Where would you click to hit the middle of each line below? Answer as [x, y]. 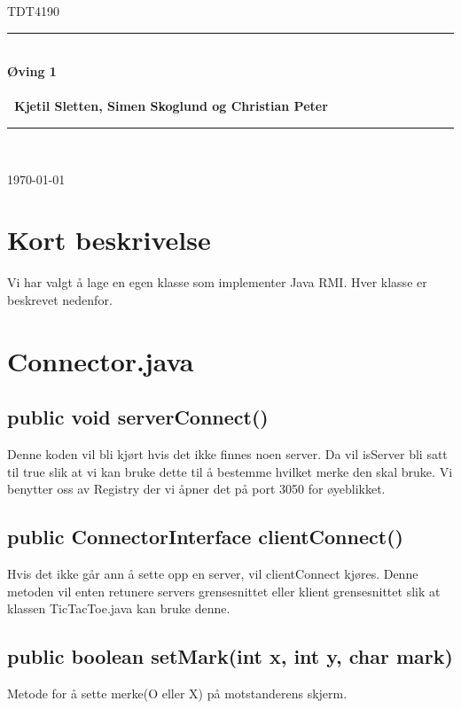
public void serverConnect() [138, 417]
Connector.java [101, 360]
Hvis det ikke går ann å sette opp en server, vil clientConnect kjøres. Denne [213, 574]
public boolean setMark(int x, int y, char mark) [230, 656]
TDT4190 [33, 11]
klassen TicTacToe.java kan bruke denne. [119, 608]
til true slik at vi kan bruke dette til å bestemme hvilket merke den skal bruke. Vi [230, 471]
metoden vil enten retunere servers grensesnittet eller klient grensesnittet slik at [224, 591]
